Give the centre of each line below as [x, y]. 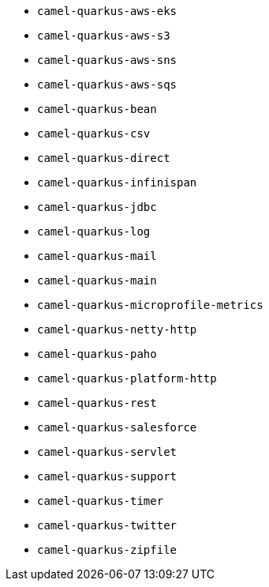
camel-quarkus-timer [101, 501]
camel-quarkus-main [97, 280]
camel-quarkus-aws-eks [107, 11]
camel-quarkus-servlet [107, 452]
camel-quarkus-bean [97, 109]
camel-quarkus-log [94, 231]
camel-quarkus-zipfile [107, 550]
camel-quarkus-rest [97, 403]
